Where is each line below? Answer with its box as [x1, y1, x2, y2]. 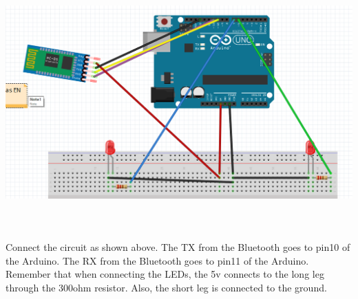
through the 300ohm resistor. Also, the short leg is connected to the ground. [6, 280, 327, 294]
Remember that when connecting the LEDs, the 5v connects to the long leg [6, 267, 324, 281]
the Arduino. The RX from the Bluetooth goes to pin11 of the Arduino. [6, 253, 309, 267]
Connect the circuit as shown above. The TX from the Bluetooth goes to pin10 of [6, 239, 350, 254]
